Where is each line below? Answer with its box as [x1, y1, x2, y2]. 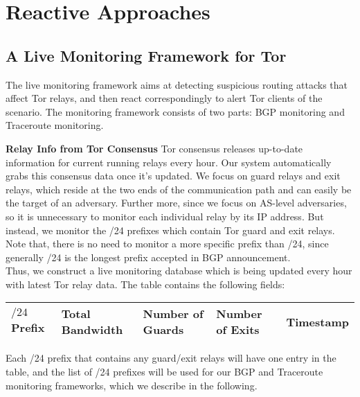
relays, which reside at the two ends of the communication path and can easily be [6, 182, 352, 196]
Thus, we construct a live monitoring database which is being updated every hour [6, 263, 352, 278]
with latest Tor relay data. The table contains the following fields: [6, 276, 285, 291]
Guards [143, 321, 184, 338]
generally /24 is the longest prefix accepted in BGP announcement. [6, 249, 291, 264]
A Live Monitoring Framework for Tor [6, 44, 287, 66]
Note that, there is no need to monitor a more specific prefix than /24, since [6, 236, 329, 251]
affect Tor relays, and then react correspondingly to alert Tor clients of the [6, 91, 323, 105]
